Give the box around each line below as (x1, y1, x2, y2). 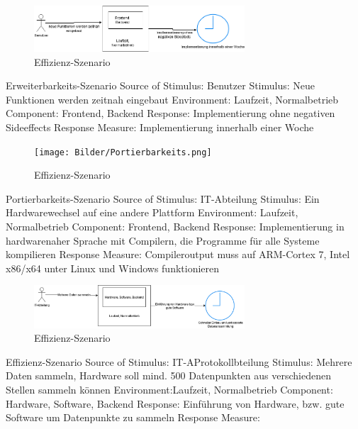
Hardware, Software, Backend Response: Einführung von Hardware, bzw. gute (6, 396, 345, 411)
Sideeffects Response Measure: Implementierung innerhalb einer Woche (6, 119, 314, 134)
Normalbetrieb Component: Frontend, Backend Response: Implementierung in (6, 219, 345, 233)
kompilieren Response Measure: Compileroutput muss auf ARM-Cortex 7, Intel (6, 247, 350, 262)
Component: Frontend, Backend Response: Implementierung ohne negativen (6, 106, 335, 121)
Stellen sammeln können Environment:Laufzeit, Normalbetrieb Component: (6, 382, 333, 397)
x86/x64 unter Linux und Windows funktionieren (6, 260, 220, 275)
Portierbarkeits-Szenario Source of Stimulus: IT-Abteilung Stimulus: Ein (6, 191, 320, 206)
